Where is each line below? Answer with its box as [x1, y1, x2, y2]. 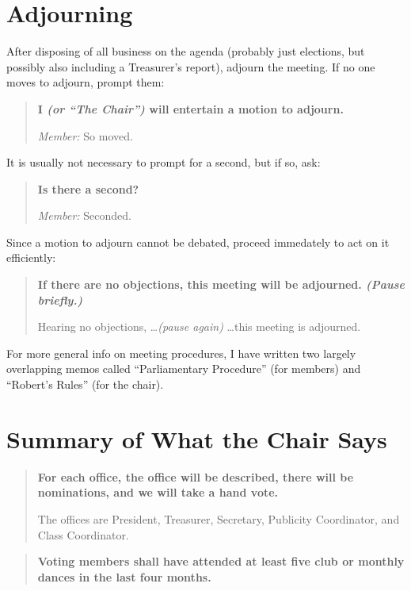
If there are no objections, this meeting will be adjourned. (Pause [37, 276, 405, 293]
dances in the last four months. [37, 568, 211, 585]
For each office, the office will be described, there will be [37, 468, 354, 485]
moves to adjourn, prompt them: [6, 74, 165, 90]
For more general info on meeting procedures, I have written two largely [6, 344, 356, 361]
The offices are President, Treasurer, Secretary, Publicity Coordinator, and [37, 510, 400, 527]
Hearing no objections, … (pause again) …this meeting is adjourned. [37, 318, 361, 335]
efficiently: [6, 249, 56, 266]
